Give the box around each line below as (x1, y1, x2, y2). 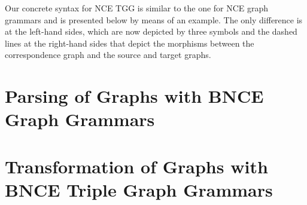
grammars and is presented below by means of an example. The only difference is (5, 13, 303, 26)
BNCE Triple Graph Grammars (5, 177, 273, 201)
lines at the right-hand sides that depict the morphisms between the (5, 36, 254, 49)
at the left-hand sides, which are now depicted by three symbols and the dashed (5, 25, 297, 38)
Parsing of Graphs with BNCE (5, 84, 264, 108)
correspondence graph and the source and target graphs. (5, 48, 211, 61)
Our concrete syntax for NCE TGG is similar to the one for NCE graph (5, 2, 269, 14)
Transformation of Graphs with (5, 154, 268, 178)
